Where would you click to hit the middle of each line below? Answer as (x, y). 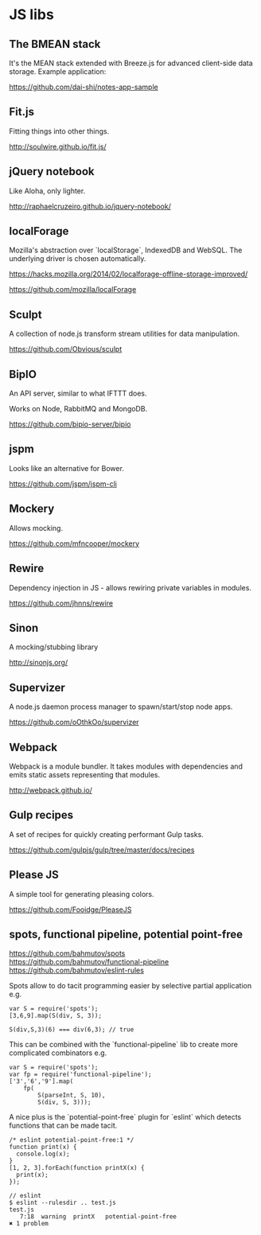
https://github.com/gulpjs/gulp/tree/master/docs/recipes (102, 850)
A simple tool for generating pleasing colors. (82, 894)
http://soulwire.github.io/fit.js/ (58, 146)
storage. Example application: (58, 72)
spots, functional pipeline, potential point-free (126, 934)
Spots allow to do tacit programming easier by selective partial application (130, 986)
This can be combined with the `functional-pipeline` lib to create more (123, 1045)
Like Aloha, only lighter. (47, 191)
